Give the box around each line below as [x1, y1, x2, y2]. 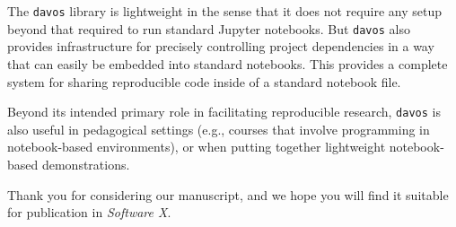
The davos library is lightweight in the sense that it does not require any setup [7, 2, 442, 20]
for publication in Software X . [7, 203, 171, 222]
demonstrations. [41, 154, 130, 173]
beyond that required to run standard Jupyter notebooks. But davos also [7, 19, 410, 38]
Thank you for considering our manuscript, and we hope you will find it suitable [7, 185, 449, 204]
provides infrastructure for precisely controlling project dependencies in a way [7, 37, 434, 56]
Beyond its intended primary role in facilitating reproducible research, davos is [7, 102, 441, 121]
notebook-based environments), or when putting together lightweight [7, 137, 386, 156]
